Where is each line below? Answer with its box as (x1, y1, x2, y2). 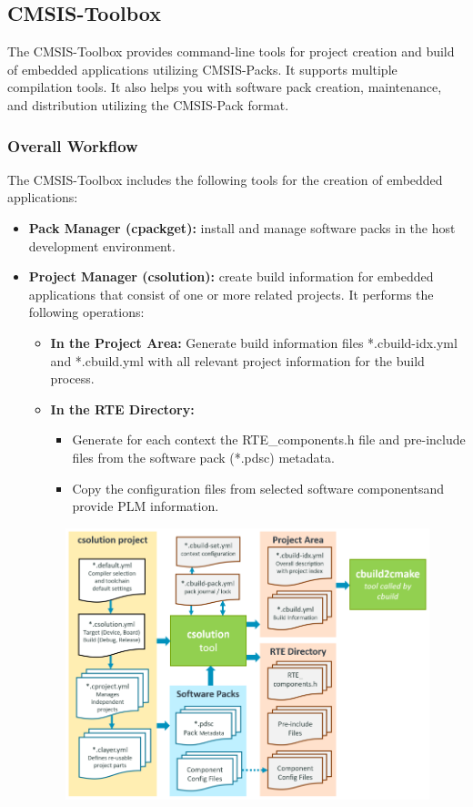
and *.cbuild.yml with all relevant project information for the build (50, 351, 425, 370)
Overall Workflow (7, 134, 138, 157)
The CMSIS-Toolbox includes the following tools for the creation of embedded (7, 169, 443, 189)
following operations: (28, 302, 145, 322)
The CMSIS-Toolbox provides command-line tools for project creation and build (7, 42, 455, 61)
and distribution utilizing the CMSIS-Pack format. (7, 95, 289, 114)
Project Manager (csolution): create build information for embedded (28, 267, 434, 286)
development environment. (28, 236, 176, 255)
